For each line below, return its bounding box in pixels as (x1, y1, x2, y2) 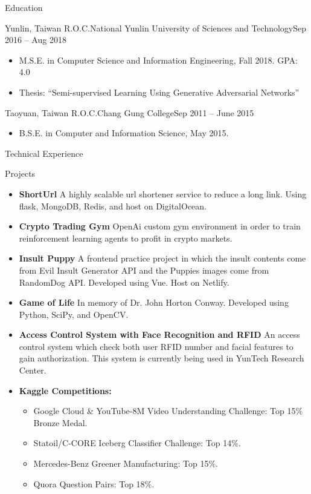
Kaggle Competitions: (19, 384, 112, 397)
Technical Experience (5, 147, 83, 159)
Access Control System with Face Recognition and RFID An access (19, 328, 300, 341)
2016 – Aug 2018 (5, 33, 66, 46)
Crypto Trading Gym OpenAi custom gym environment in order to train (19, 220, 301, 232)
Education (5, 1, 43, 13)
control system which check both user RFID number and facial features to (19, 340, 293, 352)
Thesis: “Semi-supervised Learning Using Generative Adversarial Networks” (19, 85, 300, 98)
